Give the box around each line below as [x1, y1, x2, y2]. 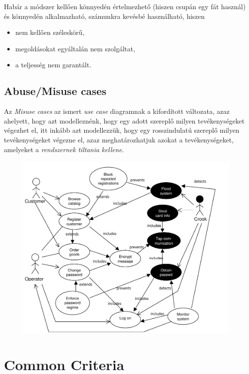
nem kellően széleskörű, [15, 27, 84, 37]
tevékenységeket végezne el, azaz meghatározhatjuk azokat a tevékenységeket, [4, 134, 234, 144]
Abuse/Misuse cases [4, 83, 107, 98]
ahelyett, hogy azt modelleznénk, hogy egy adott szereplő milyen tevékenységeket [4, 115, 245, 125]
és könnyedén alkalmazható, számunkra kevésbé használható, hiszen [4, 11, 205, 21]
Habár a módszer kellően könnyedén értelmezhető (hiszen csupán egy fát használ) [4, 1, 246, 11]
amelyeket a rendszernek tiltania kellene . [4, 144, 124, 154]
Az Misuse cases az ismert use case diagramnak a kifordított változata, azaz [4, 106, 230, 116]
